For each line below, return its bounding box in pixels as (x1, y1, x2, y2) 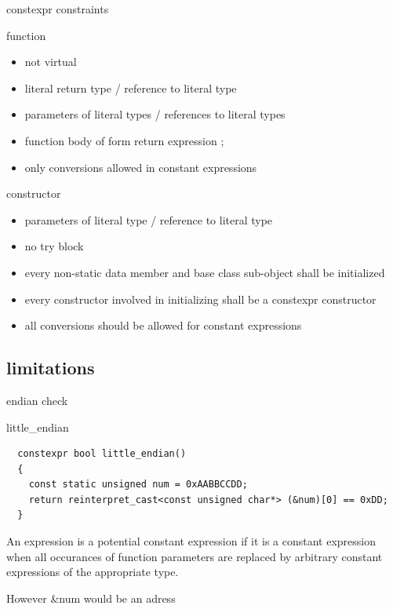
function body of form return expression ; (24, 132, 224, 148)
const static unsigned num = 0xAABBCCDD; (28, 479, 248, 490)
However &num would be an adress (6, 589, 176, 606)
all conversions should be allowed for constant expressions (24, 317, 302, 334)
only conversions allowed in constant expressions (24, 159, 257, 175)
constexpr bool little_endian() (17, 448, 187, 460)
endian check (6, 392, 68, 408)
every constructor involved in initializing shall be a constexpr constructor (24, 290, 377, 307)
